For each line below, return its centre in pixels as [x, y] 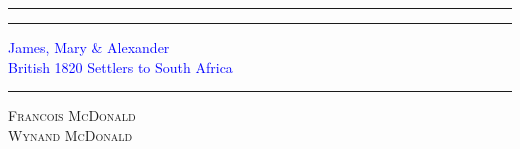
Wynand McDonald [70, 134]
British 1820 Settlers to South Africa [120, 66]
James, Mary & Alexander [89, 47]
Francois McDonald [72, 115]
